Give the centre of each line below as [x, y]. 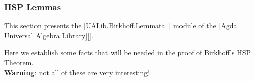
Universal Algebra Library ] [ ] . [49, 35]
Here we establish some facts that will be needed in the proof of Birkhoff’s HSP [128, 52]
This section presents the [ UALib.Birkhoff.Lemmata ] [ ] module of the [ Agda [121, 26]
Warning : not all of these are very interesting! [77, 72]
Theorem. [19, 62]
